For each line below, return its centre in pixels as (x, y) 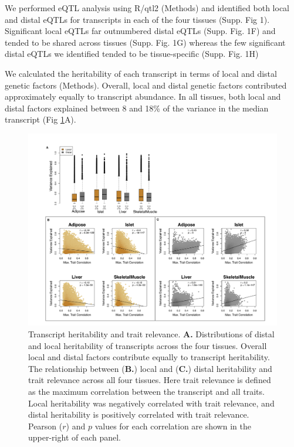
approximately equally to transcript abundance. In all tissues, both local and (143, 96)
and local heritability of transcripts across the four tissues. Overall (148, 345)
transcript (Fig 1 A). (40, 119)
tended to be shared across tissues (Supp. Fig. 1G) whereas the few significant (145, 42)
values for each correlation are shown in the (173, 426)
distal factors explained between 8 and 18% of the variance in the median (137, 108)
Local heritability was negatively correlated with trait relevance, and (151, 403)
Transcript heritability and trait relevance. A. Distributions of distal (151, 334)
